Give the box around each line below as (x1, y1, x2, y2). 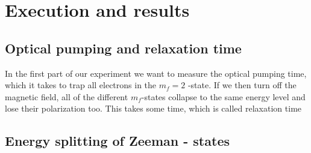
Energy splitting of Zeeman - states (5, 131, 230, 150)
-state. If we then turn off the (187, 79, 297, 91)
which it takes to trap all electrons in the (5, 79, 157, 91)
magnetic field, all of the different (5, 90, 128, 103)
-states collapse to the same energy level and (141, 90, 306, 103)
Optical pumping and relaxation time (5, 38, 242, 57)
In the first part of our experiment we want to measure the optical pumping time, (5, 67, 307, 79)
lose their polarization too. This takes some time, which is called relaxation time (5, 102, 302, 115)
